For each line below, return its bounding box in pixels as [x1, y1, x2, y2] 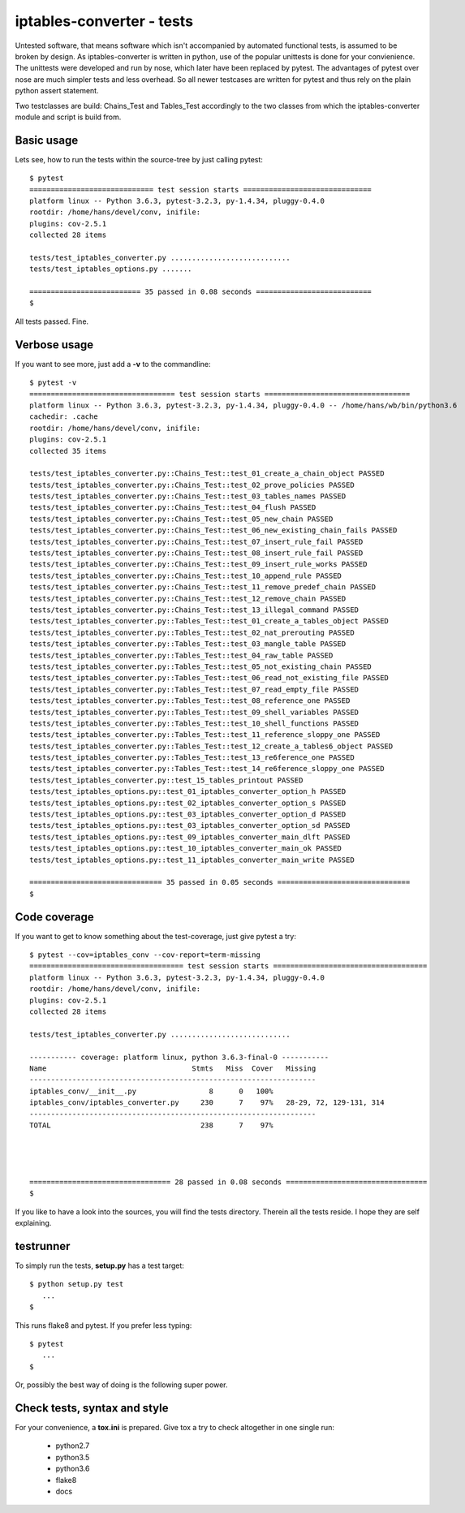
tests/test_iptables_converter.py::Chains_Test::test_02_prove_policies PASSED [29, 480, 355, 489]
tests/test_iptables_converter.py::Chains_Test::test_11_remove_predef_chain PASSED [29, 583, 377, 592]
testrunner [15, 1239, 71, 1253]
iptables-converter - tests [15, 12, 194, 30]
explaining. [15, 1218, 52, 1228]
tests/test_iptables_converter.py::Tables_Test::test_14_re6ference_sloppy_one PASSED [29, 764, 385, 774]
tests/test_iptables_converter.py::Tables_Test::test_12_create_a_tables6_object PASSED [29, 741, 394, 751]
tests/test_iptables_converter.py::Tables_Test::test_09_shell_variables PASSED [29, 707, 360, 717]
